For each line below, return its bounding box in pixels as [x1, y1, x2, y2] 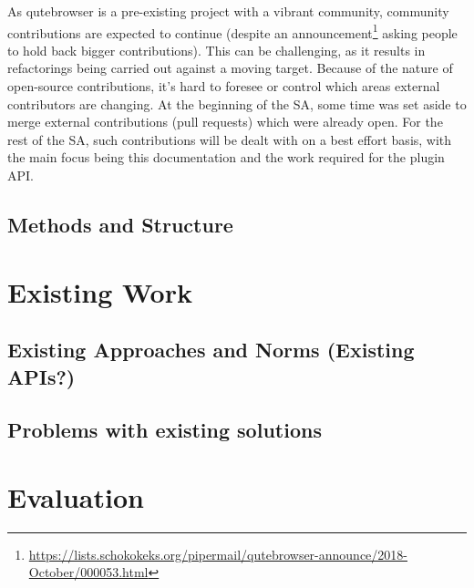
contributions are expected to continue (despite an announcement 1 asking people [7, 20, 458, 42]
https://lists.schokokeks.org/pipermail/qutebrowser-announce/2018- [28, 544, 407, 563]
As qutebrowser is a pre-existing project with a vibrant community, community [7, 2, 449, 20]
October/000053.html [28, 562, 149, 582]
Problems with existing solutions [7, 416, 322, 444]
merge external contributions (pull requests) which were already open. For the [7, 112, 443, 131]
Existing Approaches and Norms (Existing [7, 335, 415, 364]
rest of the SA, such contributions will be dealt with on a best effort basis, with [7, 129, 452, 149]
